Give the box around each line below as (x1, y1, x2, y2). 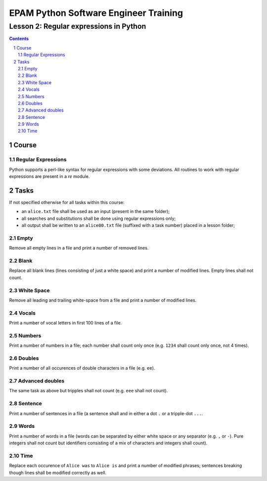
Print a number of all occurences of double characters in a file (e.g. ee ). (9, 365, 155, 371)
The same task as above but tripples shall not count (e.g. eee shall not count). (9, 388, 168, 394)
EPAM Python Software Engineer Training (9, 7, 183, 18)
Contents (9, 36, 29, 42)
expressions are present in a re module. (9, 173, 90, 179)
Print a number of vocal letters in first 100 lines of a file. (9, 320, 122, 326)
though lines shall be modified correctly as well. (9, 470, 106, 476)
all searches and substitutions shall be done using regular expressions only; (21, 215, 176, 221)
